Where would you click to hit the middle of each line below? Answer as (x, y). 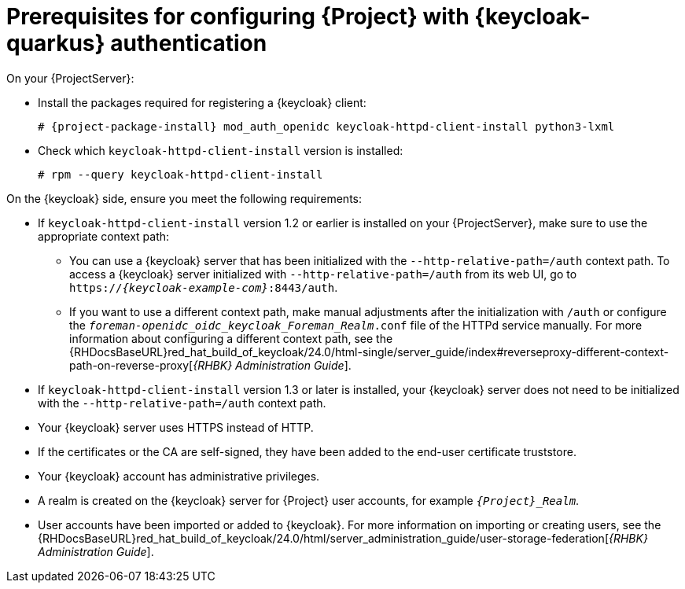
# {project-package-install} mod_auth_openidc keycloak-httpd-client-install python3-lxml (326, 126)
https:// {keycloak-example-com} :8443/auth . (204, 287)
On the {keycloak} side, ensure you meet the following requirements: (184, 198)
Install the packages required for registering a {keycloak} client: (202, 102)
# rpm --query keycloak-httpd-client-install (180, 174)
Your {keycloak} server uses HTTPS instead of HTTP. (176, 427)
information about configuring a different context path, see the (231, 338)
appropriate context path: (104, 236)
